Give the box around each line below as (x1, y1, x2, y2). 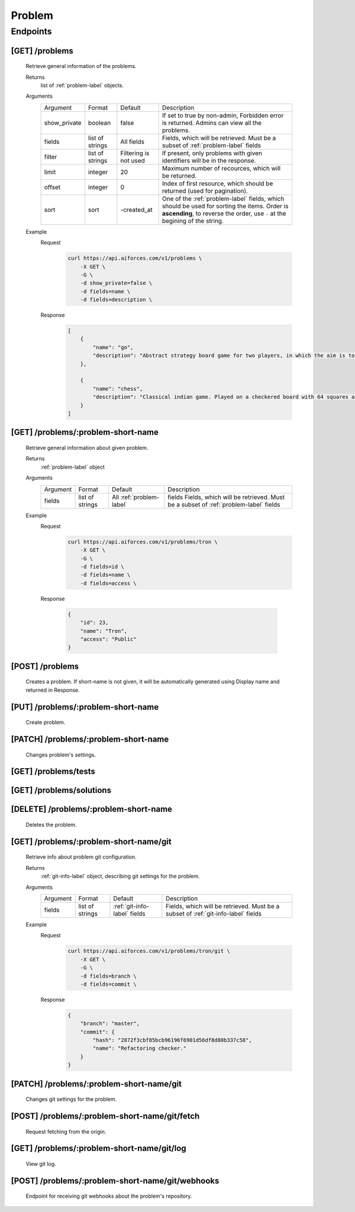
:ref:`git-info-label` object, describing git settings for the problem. (40, 873, 201, 880)
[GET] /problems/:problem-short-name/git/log (11, 1143, 186, 1153)
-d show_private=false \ (80, 280, 153, 286)
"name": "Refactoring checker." (92, 1045, 186, 1052)
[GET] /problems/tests (11, 766, 96, 776)
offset (44, 183, 61, 191)
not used (120, 156, 145, 165)
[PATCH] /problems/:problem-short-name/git (11, 1079, 182, 1089)
